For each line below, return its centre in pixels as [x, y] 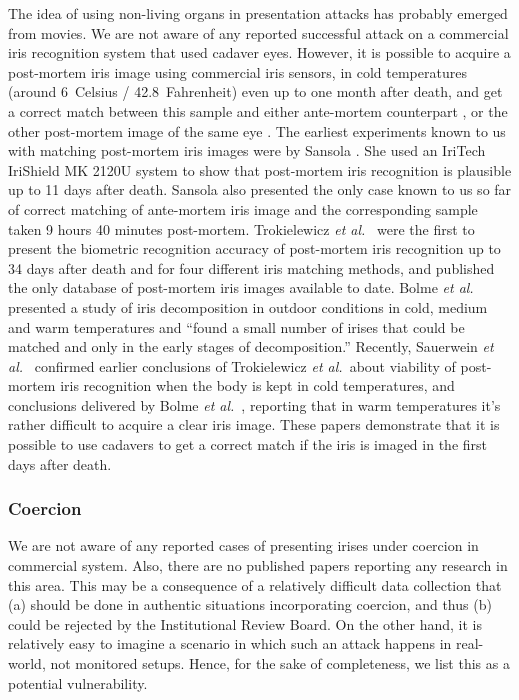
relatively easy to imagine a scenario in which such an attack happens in [230, 643]
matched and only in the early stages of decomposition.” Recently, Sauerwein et [251, 346]
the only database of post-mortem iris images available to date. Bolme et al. [241, 287]
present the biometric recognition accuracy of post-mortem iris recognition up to [254, 248]
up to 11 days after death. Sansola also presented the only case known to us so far [260, 189]
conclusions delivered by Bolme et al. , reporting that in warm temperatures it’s [254, 404]
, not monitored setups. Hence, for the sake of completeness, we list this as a [275, 663]
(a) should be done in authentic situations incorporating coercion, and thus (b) [250, 604]
